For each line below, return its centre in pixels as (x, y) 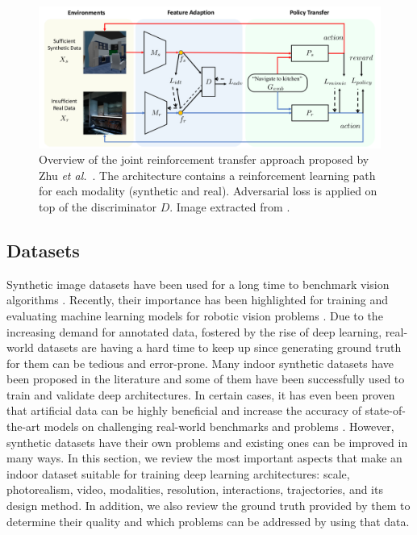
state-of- (385, 410)
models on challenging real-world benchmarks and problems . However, (219, 426)
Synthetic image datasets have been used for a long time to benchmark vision (198, 284)
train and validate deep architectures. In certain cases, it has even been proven (201, 394)
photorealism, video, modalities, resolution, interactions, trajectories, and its (195, 489)
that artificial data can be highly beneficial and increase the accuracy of (184, 410)
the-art (24, 426)
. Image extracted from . (230, 206)
